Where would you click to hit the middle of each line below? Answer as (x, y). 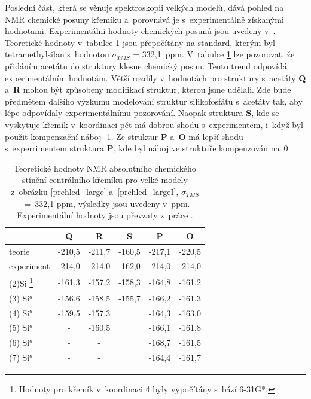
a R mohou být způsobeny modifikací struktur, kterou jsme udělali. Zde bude (148, 89)
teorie (19, 251)
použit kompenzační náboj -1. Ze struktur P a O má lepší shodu (124, 136)
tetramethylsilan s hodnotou (57, 54)
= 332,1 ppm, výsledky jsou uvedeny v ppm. (107, 203)
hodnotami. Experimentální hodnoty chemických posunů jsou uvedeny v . (140, 31)
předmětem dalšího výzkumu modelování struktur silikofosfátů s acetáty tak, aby (154, 101)
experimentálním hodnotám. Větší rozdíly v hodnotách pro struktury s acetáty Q (155, 77)
